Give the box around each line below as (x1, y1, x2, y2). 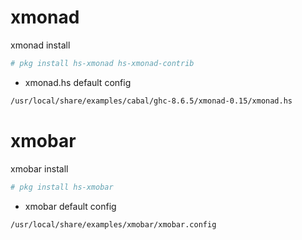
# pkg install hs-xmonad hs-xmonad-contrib (10, 58, 195, 68)
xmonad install (10, 39, 71, 51)
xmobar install (10, 162, 69, 175)
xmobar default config (24, 200, 117, 212)
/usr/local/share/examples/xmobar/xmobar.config (10, 219, 217, 230)
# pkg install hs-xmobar (10, 182, 114, 192)
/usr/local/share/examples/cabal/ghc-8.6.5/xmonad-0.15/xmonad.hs (10, 96, 293, 106)
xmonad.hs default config (24, 76, 132, 88)
